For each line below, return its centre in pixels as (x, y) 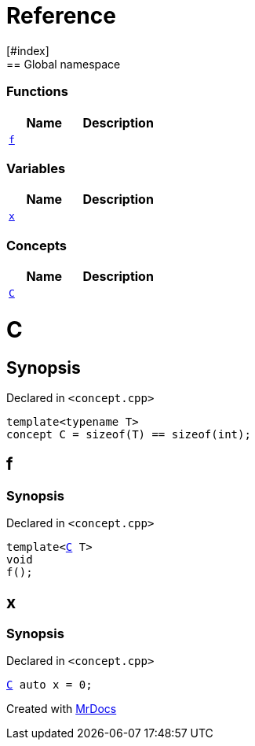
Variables (36, 168)
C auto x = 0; (49, 685)
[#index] (28, 50)
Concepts (37, 245)
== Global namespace (64, 64)
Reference (61, 16)
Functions (37, 92)
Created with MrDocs (62, 709)
